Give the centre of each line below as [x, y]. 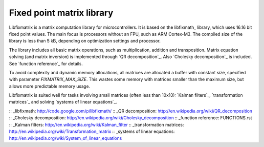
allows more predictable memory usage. [50, 86]
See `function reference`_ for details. [46, 63]
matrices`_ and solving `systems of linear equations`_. [63, 102]
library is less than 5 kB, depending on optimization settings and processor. [85, 41]
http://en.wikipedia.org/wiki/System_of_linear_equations [66, 138]
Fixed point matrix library [61, 13]
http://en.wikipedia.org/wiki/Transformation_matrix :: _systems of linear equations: [92, 131]
